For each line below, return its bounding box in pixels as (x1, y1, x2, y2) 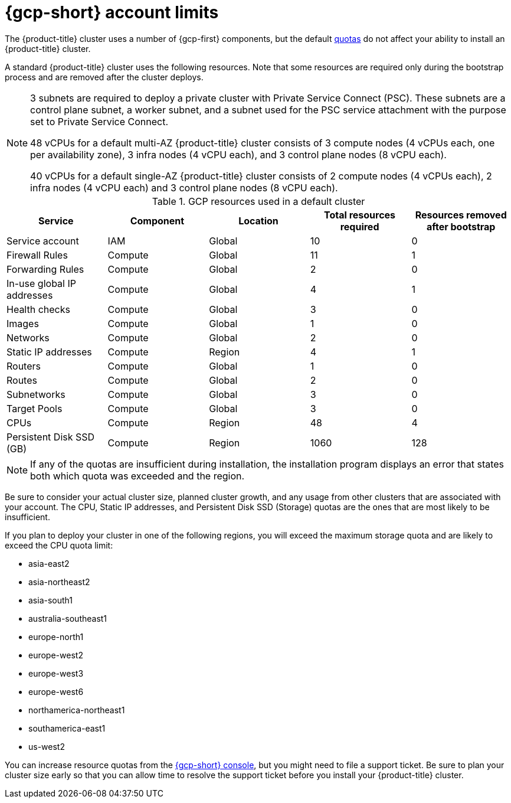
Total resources (324, 208, 396, 221)
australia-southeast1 (28, 613, 107, 624)
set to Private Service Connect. (30, 115, 169, 128)
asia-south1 (28, 595, 73, 605)
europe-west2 (28, 649, 83, 660)
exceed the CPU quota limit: (5, 540, 113, 550)
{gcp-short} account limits (5, 2, 219, 22)
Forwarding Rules (6, 263, 84, 275)
